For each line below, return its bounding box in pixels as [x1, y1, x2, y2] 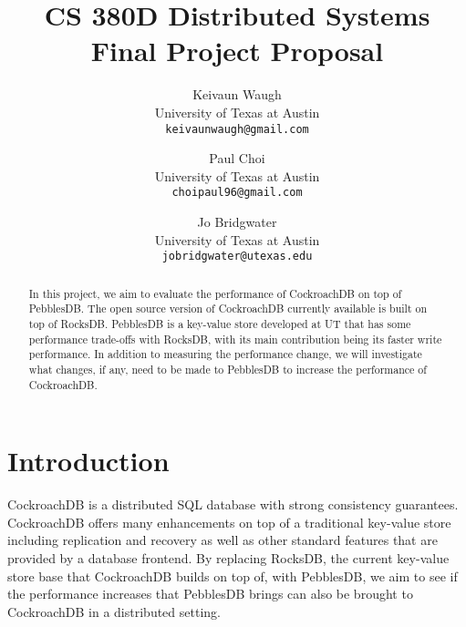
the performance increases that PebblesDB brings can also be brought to [7, 584, 413, 603]
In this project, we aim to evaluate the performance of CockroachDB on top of [28, 285, 402, 301]
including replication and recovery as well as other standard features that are [7, 530, 438, 550]
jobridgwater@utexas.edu [161, 250, 313, 263]
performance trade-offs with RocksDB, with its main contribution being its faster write [28, 331, 442, 346]
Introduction [7, 442, 170, 479]
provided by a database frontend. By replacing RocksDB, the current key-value [7, 548, 450, 567]
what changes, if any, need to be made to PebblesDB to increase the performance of [28, 361, 427, 376]
